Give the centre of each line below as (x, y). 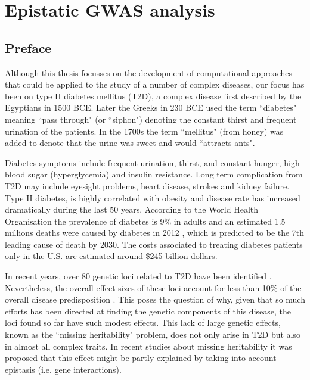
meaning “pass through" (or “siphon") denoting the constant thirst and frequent (151, 119)
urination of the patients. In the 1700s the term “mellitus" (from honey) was (144, 131)
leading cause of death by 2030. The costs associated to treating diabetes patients (154, 244)
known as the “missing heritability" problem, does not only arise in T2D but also (153, 334)
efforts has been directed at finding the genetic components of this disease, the (148, 311)
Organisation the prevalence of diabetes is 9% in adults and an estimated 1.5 (145, 221)
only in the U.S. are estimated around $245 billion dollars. (111, 256)
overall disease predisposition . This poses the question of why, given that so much (155, 299)
